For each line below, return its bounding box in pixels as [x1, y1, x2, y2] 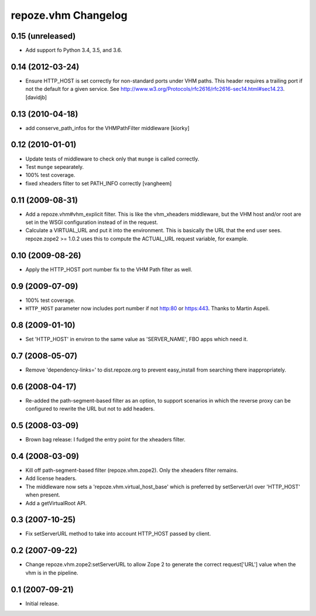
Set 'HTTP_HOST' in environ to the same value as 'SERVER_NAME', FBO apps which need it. [25, 335, 248, 342]
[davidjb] [25, 94, 47, 101]
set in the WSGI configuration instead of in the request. [25, 219, 158, 226]
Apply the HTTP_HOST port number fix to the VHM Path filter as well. [25, 266, 193, 273]
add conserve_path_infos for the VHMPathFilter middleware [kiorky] [25, 124, 190, 131]
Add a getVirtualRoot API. [25, 499, 87, 506]
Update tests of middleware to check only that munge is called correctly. [25, 155, 200, 162]
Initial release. [25, 600, 59, 607]
